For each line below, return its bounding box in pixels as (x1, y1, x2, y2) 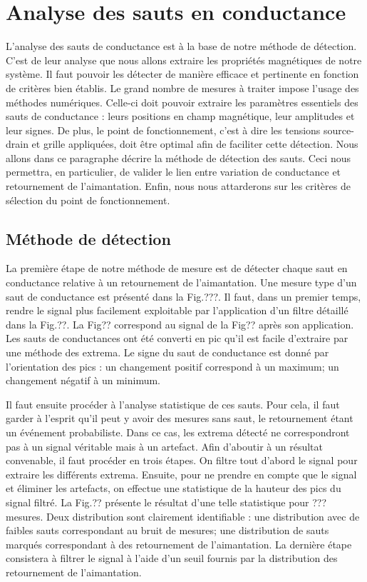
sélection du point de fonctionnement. (6, 192, 170, 207)
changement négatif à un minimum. (6, 373, 160, 388)
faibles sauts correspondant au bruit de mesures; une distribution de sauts (6, 523, 329, 538)
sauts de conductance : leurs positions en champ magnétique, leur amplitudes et (6, 109, 355, 124)
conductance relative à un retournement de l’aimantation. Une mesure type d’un (6, 275, 357, 290)
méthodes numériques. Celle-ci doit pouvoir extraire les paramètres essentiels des (6, 94, 358, 109)
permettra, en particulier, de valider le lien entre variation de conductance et (6, 164, 341, 179)
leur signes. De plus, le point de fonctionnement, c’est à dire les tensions (6, 122, 321, 137)
